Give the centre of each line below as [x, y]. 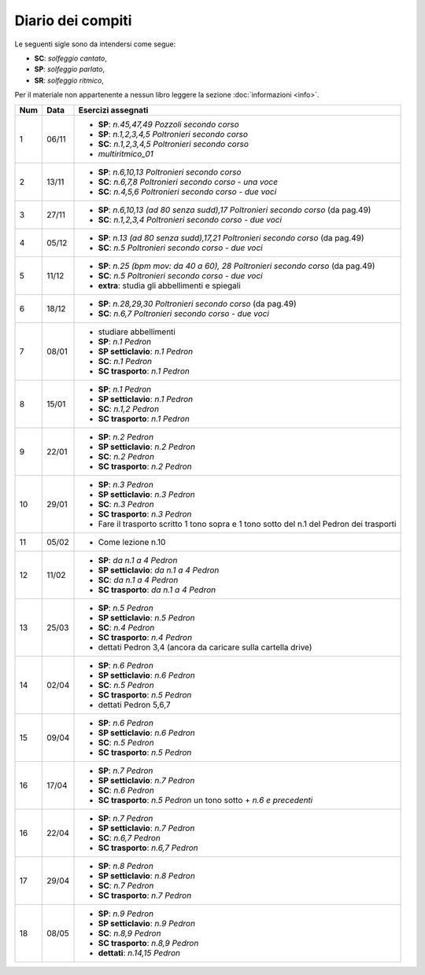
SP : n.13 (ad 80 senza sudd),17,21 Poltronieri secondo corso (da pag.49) [231, 237]
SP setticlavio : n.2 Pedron [147, 447]
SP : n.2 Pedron [126, 436]
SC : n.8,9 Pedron [129, 933]
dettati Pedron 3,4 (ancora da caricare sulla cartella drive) [205, 647]
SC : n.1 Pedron [125, 361]
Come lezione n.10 [132, 542]
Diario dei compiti [73, 20]
